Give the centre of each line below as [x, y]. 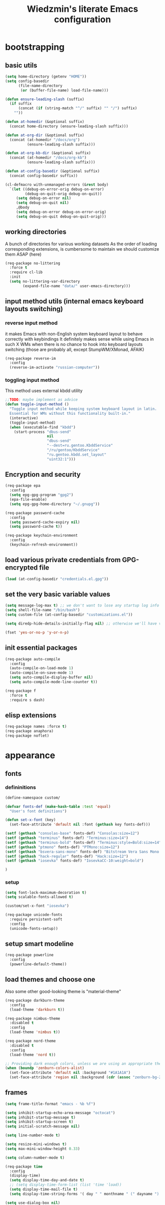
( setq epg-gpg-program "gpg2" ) [41, 495]
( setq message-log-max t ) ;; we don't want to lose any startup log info [82, 605]
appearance [30, 756]
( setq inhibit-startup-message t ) [41, 1117]
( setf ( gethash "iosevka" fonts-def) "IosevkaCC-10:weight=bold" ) [74, 861]
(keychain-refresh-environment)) [44, 545]
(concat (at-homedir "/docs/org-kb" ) [48, 158]
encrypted [21, 568]
